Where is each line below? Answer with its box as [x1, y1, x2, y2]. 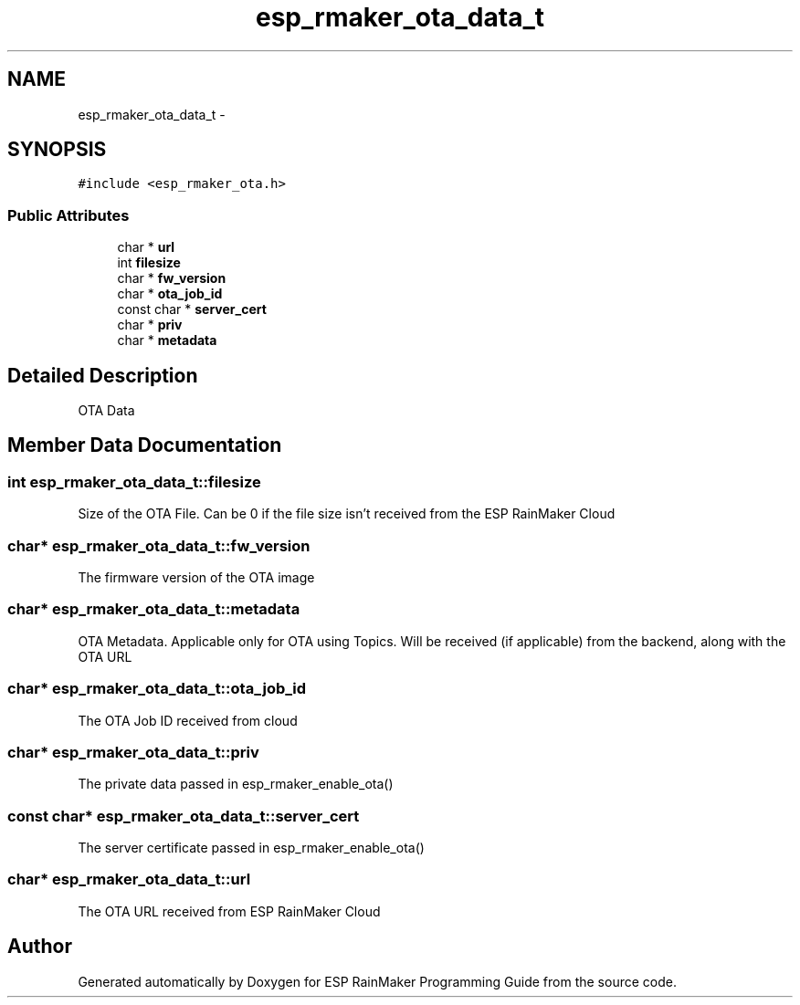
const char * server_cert [117, 301, 267, 318]
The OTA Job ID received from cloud [78, 712, 298, 728]
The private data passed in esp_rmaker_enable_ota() [78, 776, 394, 792]
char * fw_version [117, 270, 226, 287]
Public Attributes [7, 205, 130, 225]
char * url [117, 239, 175, 256]
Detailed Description [7, 363, 198, 387]
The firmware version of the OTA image [78, 570, 315, 585]
